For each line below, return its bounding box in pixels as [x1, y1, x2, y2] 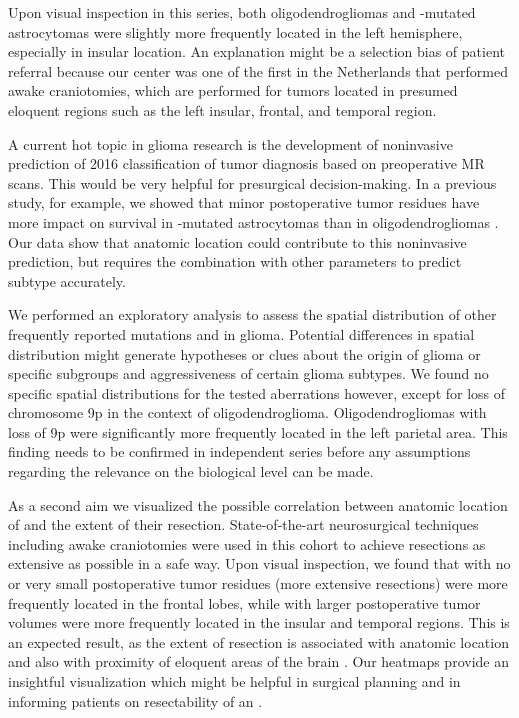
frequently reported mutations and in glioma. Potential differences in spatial [8, 323, 475, 344]
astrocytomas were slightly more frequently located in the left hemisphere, [8, 21, 463, 42]
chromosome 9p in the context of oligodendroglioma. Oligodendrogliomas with [8, 402, 487, 423]
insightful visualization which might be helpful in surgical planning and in [8, 671, 461, 691]
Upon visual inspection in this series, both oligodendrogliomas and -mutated [8, 2, 476, 22]
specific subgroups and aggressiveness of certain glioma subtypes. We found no [8, 363, 489, 384]
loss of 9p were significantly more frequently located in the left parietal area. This [8, 421, 508, 442]
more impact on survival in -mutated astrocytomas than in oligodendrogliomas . [8, 211, 499, 232]
